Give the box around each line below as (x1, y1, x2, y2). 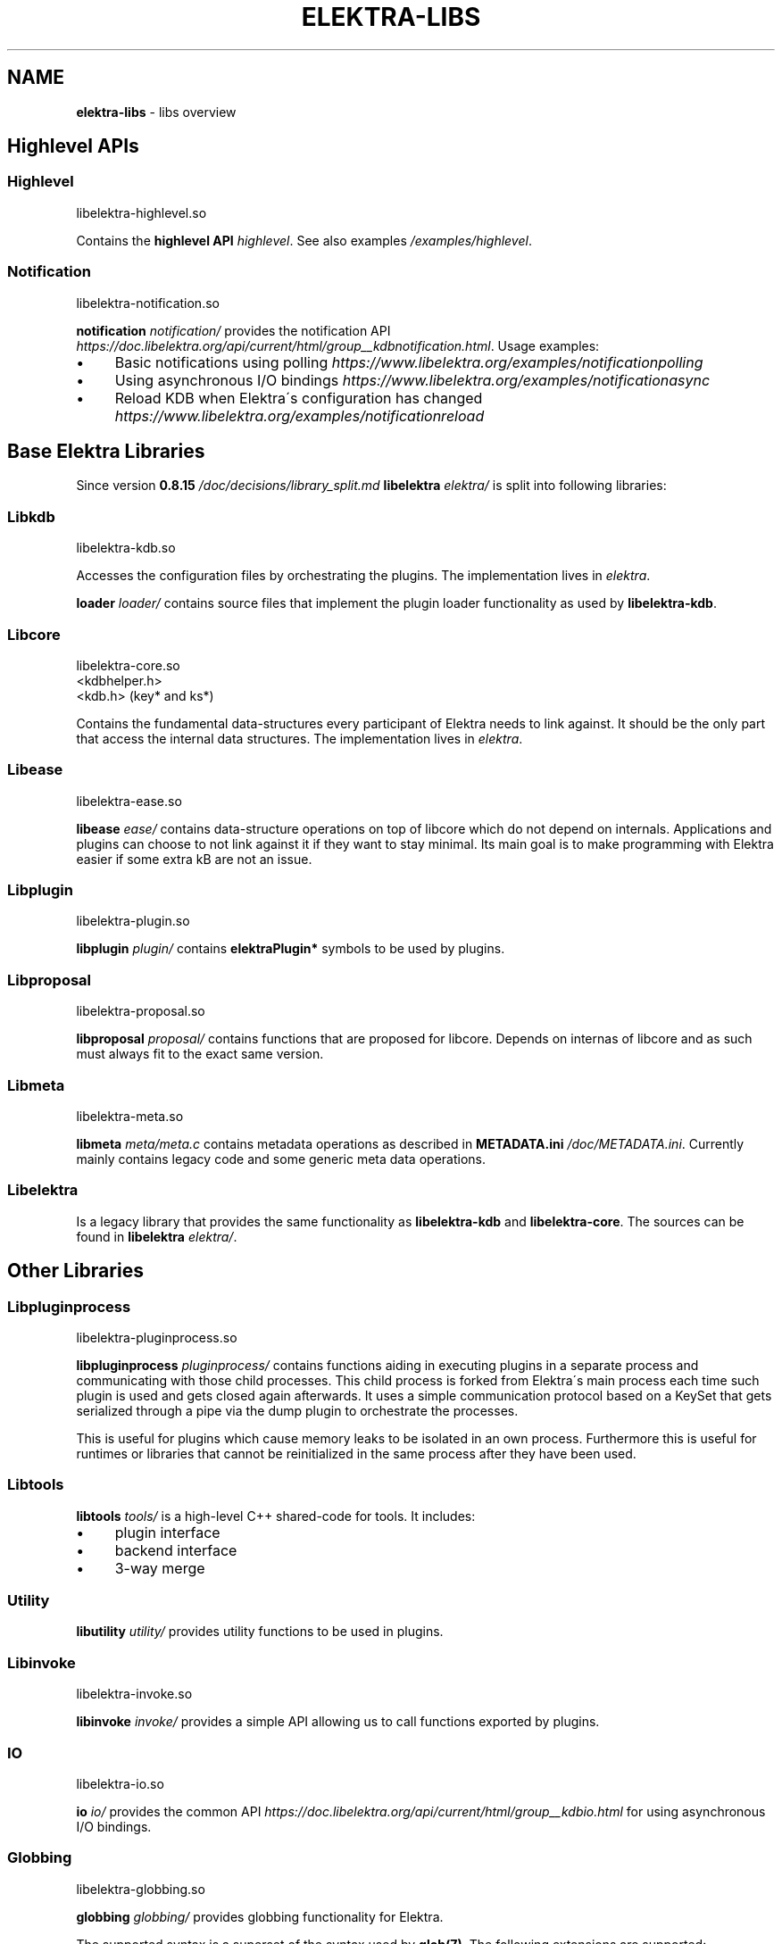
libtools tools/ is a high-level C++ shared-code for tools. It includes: (76, 1508, 476, 1524)
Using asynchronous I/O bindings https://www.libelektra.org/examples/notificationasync (114, 370, 711, 389)
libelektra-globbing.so (76, 1881, 205, 1897)
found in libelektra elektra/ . (76, 1228, 237, 1244)
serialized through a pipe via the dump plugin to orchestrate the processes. (76, 1402, 519, 1418)
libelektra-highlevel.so (76, 204, 207, 220)
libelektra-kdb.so (76, 540, 176, 556)
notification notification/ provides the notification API (76, 322, 391, 338)
